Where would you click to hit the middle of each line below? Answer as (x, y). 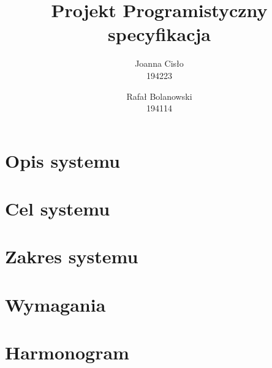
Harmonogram (67, 352)
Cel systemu (58, 208)
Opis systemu (62, 160)
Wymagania (55, 304)
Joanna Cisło (159, 63)
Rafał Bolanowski (159, 96)
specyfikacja (159, 34)
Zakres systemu (72, 256)
